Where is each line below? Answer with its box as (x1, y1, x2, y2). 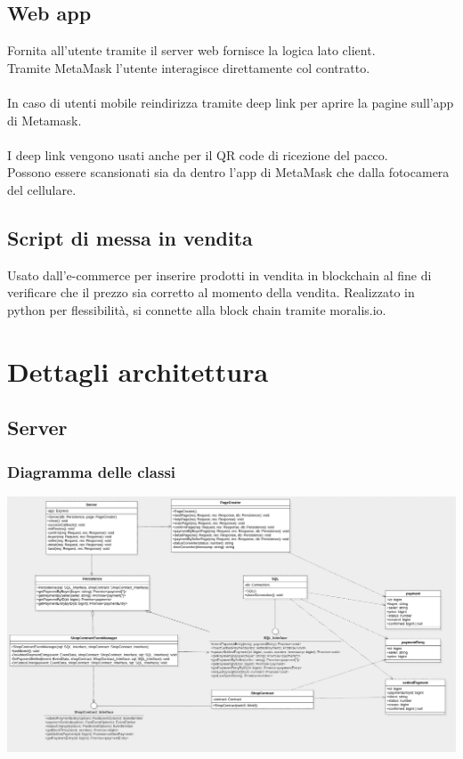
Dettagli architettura (7, 352, 269, 389)
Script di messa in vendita (7, 223, 253, 251)
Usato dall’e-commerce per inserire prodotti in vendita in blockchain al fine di (7, 265, 432, 284)
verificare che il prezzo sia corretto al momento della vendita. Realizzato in (7, 283, 415, 302)
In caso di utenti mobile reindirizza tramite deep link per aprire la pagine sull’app (7, 93, 454, 111)
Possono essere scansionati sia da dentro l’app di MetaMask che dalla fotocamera (7, 163, 450, 182)
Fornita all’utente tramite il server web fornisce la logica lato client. (7, 41, 376, 60)
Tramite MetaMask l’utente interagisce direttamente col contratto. (7, 58, 370, 77)
